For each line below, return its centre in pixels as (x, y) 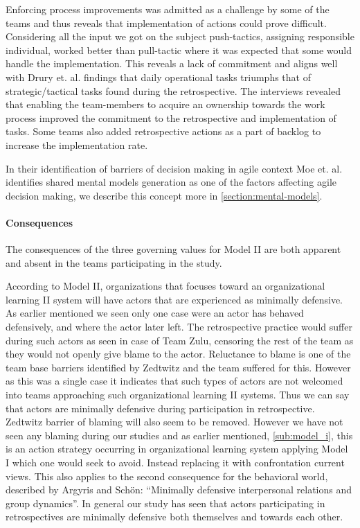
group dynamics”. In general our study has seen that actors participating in (165, 503)
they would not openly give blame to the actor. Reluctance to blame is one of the (178, 354)
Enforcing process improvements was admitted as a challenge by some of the (168, 9)
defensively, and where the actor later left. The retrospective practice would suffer (179, 327)
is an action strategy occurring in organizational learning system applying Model (177, 449)
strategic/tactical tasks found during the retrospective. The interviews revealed (173, 90)
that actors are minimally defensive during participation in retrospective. (160, 408)
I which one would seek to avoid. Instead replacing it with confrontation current (175, 463)
